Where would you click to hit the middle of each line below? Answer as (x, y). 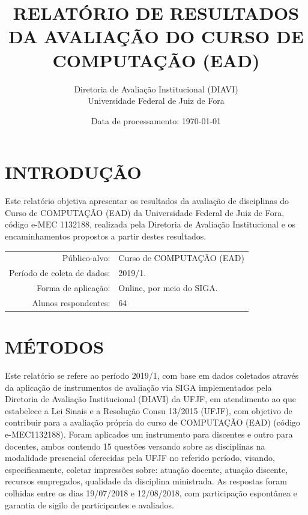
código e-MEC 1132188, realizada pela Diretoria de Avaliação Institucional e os (150, 224)
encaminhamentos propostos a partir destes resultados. (106, 236)
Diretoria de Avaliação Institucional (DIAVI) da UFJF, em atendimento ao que (150, 399)
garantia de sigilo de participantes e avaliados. (89, 504)
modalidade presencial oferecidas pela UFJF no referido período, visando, (140, 458)
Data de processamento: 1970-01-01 (156, 120)
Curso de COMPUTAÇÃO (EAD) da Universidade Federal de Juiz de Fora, (145, 212)
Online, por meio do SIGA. (168, 288)
